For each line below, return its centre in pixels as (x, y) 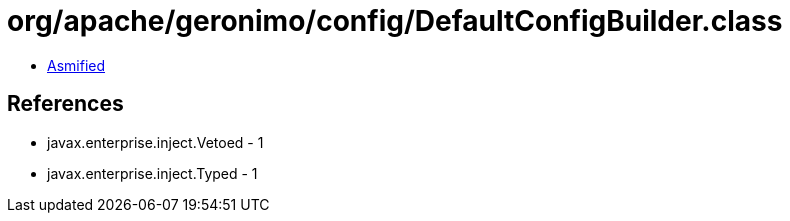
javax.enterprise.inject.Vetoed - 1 (155, 142)
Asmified (76, 65)
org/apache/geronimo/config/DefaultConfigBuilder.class (395, 21)
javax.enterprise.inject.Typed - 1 (152, 173)
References (65, 104)
